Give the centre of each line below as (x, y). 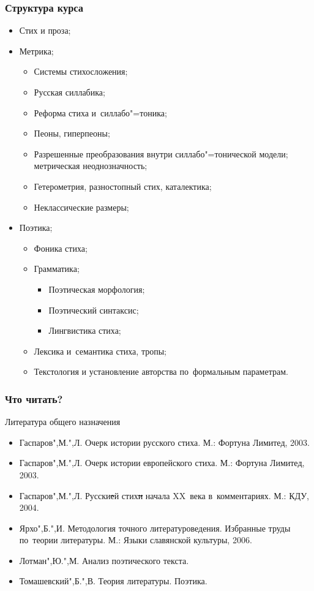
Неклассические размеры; (81, 207)
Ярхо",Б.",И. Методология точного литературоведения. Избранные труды (155, 528)
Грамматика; (57, 269)
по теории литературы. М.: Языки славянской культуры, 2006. (136, 540)
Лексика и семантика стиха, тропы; (100, 351)
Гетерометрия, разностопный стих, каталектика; (123, 186)
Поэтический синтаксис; (94, 310)
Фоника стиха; (61, 248)
